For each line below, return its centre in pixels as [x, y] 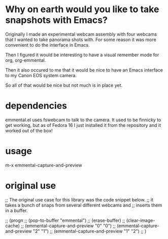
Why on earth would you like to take [82, 9]
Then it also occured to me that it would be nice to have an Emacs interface [84, 70]
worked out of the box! [29, 130]
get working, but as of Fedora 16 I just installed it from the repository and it [83, 125]
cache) [13, 226]
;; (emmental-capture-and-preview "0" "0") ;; [68, 226]
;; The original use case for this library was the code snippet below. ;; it [79, 199]
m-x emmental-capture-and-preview [44, 165]
